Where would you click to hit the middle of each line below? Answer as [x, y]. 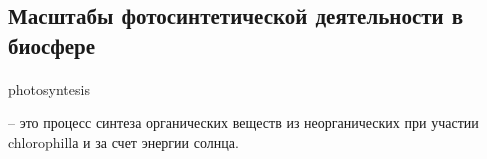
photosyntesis [49, 88]
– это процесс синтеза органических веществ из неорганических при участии [243, 122]
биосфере [51, 44]
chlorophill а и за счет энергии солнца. [123, 141]
